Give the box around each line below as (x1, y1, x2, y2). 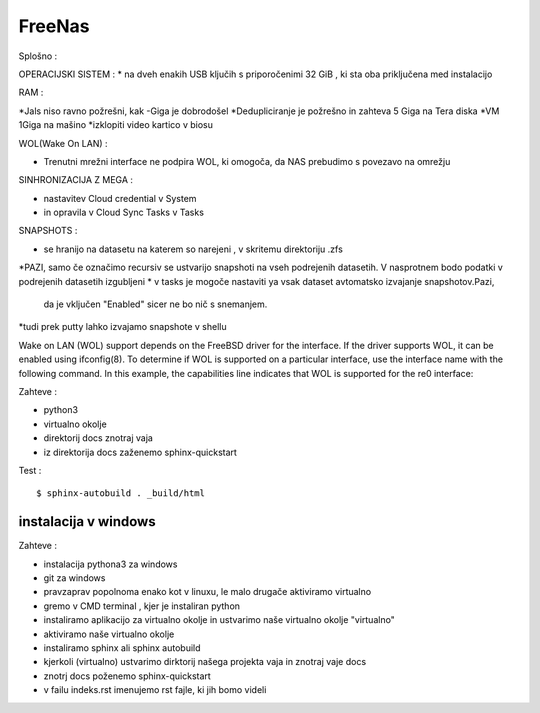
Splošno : (18, 50, 58, 62)
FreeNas (18, 15, 90, 37)
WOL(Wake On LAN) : (18, 137, 109, 149)
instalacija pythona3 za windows (43, 558, 178, 570)
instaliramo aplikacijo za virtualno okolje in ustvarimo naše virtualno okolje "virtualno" (43, 614, 395, 626)
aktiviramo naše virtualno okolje (43, 628, 175, 640)
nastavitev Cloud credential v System (43, 192, 197, 204)
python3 (43, 404, 79, 416)
